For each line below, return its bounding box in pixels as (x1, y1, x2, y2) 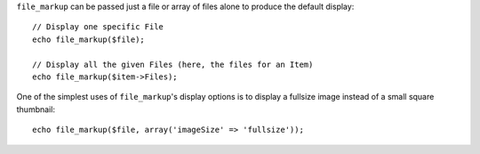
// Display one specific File (32, 22, 164, 32)
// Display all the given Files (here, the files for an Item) (32, 59, 314, 69)
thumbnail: (16, 103, 55, 115)
